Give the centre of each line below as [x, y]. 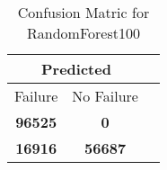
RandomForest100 [83, 33]
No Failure [105, 96]
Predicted [76, 69]
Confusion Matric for [83, 12]
